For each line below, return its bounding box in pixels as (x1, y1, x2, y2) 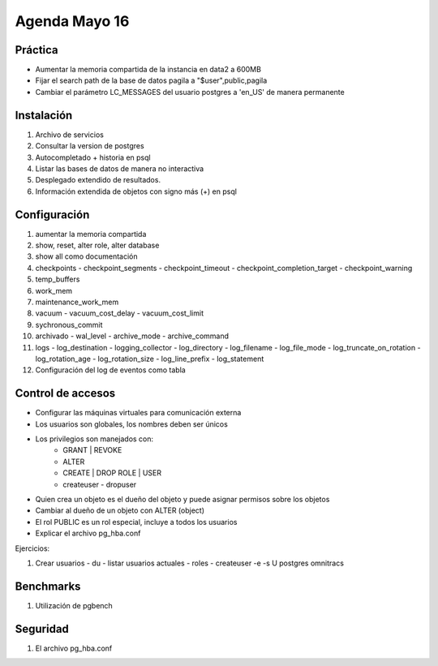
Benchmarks (15, 579, 81, 593)
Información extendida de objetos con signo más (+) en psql (35, 187, 237, 196)
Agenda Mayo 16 (15, 12, 130, 30)
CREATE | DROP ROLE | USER (62, 468, 162, 478)
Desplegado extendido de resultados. (35, 175, 161, 185)
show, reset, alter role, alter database (35, 240, 160, 250)
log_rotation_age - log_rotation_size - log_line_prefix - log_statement (35, 354, 264, 363)
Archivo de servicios (35, 130, 105, 140)
